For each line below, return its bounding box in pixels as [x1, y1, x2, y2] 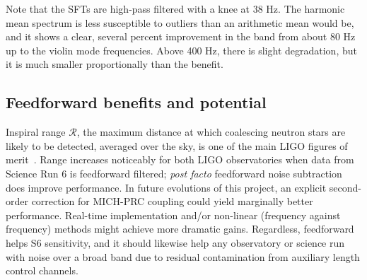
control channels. [6, 263, 78, 278]
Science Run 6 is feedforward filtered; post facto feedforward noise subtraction [6, 165, 342, 180]
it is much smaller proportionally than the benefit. [6, 57, 223, 71]
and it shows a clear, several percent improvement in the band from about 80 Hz [6, 29, 356, 44]
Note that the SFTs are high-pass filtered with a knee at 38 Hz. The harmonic [6, 1, 345, 16]
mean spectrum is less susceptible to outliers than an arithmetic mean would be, [6, 15, 354, 30]
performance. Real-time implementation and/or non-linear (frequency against [6, 207, 341, 222]
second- [329, 180, 361, 194]
